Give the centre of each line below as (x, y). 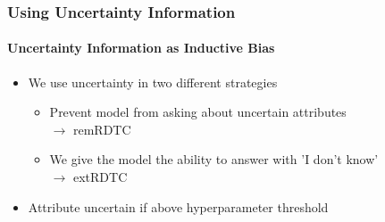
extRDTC (100, 177)
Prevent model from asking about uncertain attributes (198, 112)
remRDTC (102, 129)
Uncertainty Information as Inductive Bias (141, 48)
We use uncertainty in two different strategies (153, 82)
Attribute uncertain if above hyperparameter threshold (178, 206)
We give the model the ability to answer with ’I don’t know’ (214, 159)
